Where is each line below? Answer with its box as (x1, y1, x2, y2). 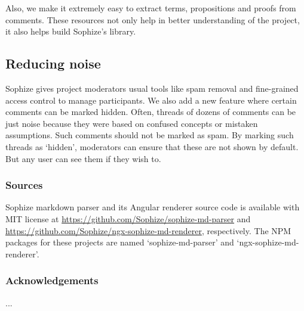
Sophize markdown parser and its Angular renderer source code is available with (5, 201, 300, 213)
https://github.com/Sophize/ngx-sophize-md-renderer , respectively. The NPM (5, 224, 291, 237)
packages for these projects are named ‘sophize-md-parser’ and (5, 236, 234, 248)
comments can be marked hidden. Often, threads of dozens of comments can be (5, 105, 296, 118)
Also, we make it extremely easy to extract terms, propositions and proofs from (5, 2, 296, 14)
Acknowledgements (5, 273, 99, 288)
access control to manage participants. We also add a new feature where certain (5, 94, 297, 106)
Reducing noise (5, 54, 101, 73)
